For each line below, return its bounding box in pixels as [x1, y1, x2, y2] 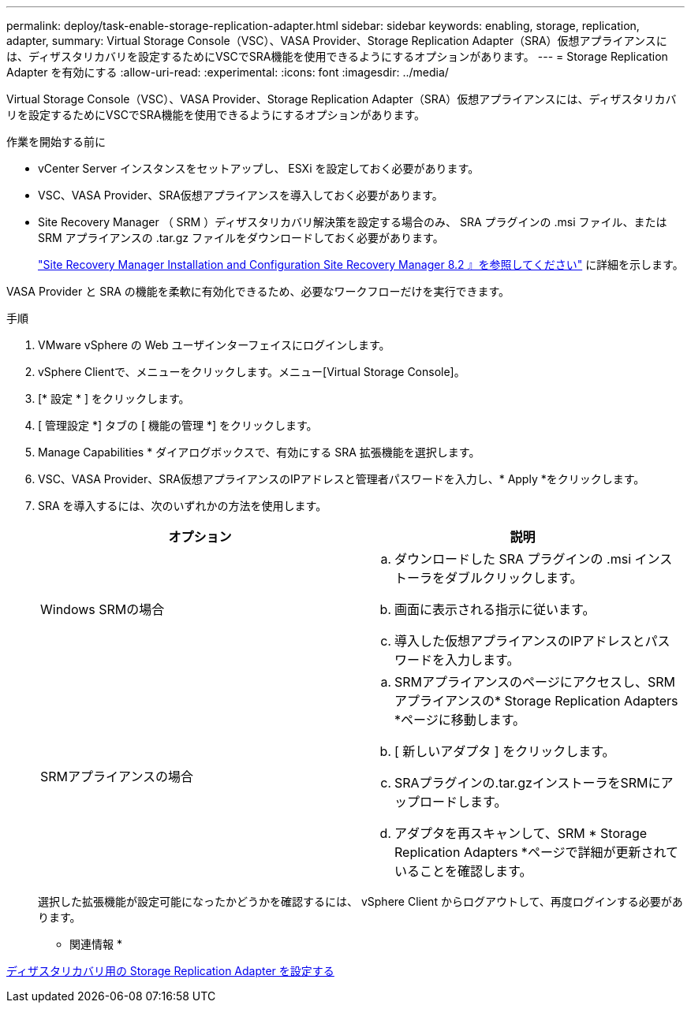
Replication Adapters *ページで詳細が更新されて [394, 844, 679, 860]
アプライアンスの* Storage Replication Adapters [394, 693, 678, 709]
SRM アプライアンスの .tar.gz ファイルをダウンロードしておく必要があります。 [38, 231, 444, 244]
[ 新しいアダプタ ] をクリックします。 [394, 743, 615, 759]
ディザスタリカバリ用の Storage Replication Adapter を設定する [6, 964, 334, 977]
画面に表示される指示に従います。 [394, 601, 596, 617]
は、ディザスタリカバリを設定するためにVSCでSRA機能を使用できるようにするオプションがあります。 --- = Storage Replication [6, 50, 668, 63]
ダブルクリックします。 [445, 570, 583, 586]
